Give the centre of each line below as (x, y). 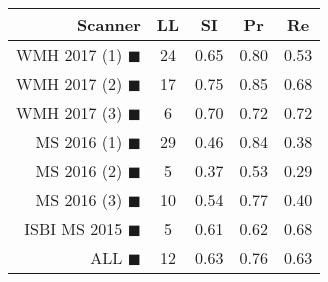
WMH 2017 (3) (69, 112)
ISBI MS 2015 (73, 228)
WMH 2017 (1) (69, 54)
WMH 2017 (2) (69, 83)
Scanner (109, 24)
